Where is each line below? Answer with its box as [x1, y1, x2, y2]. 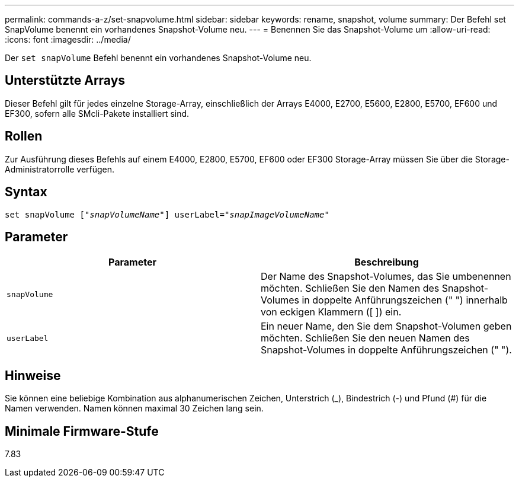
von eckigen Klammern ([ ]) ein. [261, 306, 402, 318]
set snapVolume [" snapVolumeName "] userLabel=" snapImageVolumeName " [5, 209, 329, 219]
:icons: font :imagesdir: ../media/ [5, 34, 131, 44]
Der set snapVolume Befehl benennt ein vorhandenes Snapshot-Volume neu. [5, 53, 312, 63]
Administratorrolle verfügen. [5, 164, 115, 174]
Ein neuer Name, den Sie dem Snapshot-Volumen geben [261, 320, 512, 333]
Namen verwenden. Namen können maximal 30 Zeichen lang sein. [5, 403, 264, 414]
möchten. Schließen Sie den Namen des [261, 282, 440, 295]
